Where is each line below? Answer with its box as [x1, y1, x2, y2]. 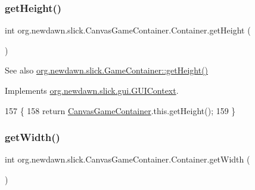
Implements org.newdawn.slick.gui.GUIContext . [5, 84, 179, 96]
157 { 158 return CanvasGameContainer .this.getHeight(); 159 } [5, 104, 236, 117]
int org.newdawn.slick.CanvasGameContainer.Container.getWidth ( [5, 153, 250, 166]
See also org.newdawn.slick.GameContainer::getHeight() [5, 64, 209, 76]
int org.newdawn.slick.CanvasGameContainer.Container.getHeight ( [5, 24, 251, 36]
